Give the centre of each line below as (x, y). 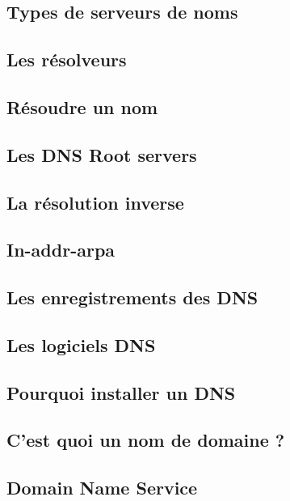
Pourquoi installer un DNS (121, 392)
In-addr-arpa (61, 250)
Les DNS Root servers (102, 154)
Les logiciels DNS (81, 344)
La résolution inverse (95, 202)
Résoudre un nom (82, 106)
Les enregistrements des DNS (132, 297)
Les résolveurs (67, 59)
